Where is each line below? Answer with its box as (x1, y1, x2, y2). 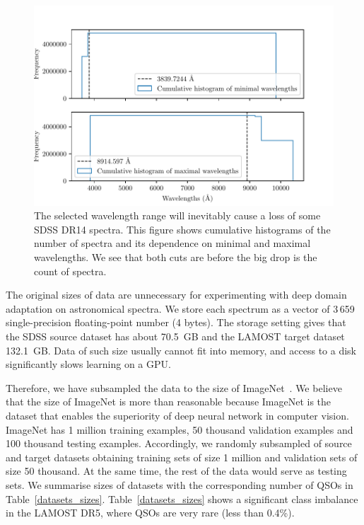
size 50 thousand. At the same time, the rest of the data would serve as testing (6, 463, 347, 478)
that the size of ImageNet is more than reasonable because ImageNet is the (6, 394, 331, 409)
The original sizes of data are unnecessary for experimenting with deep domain (6, 287, 347, 302)
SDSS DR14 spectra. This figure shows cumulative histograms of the (34, 221, 331, 236)
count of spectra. (34, 263, 107, 278)
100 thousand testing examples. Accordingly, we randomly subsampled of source (6, 436, 352, 451)
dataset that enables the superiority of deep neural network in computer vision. (6, 408, 349, 422)
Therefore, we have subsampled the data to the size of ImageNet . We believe (6, 380, 342, 395)
